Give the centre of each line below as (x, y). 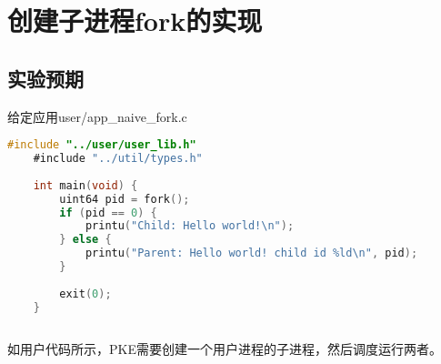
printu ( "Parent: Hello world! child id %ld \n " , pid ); (251, 253)
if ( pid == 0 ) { (108, 212)
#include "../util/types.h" (118, 159)
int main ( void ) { (85, 185)
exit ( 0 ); (85, 293)
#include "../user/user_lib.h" (102, 145)
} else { (85, 240)
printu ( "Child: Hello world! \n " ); (190, 226)
